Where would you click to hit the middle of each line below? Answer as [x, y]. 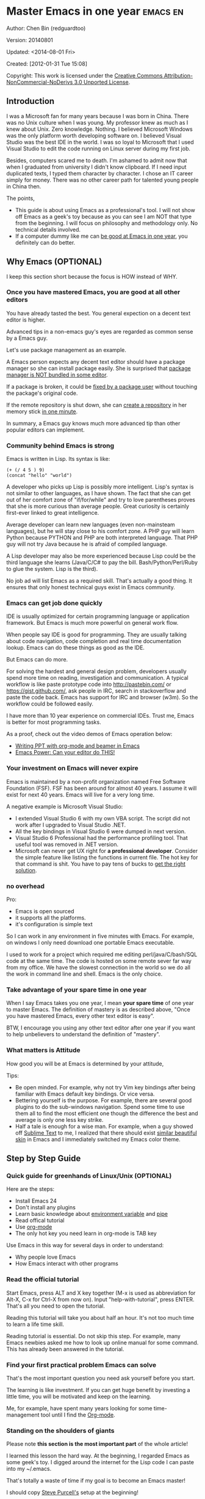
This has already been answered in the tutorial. [65, 1349]
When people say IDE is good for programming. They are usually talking [97, 635]
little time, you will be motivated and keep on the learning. [79, 1396]
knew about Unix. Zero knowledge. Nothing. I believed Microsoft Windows [100, 129]
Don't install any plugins [45, 1207]
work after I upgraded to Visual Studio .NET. [70, 825]
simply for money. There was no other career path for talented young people [103, 180]
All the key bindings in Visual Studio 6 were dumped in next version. [100, 831]
